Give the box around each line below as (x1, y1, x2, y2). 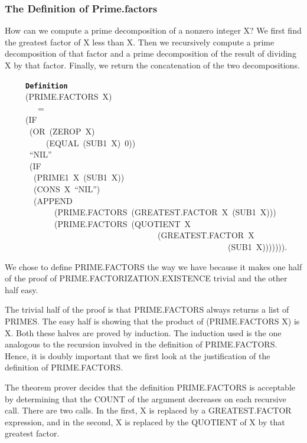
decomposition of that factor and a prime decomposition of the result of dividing (5, 47, 296, 60)
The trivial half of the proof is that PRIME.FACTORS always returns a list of (5, 303, 289, 316)
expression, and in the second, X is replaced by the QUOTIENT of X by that (5, 415, 285, 428)
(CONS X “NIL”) (33, 183, 100, 195)
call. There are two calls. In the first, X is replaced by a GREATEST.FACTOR (5, 404, 292, 416)
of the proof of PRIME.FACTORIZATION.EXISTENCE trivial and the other (5, 272, 288, 284)
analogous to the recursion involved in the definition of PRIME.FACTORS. (5, 338, 277, 350)
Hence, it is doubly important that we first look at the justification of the (5, 349, 270, 362)
